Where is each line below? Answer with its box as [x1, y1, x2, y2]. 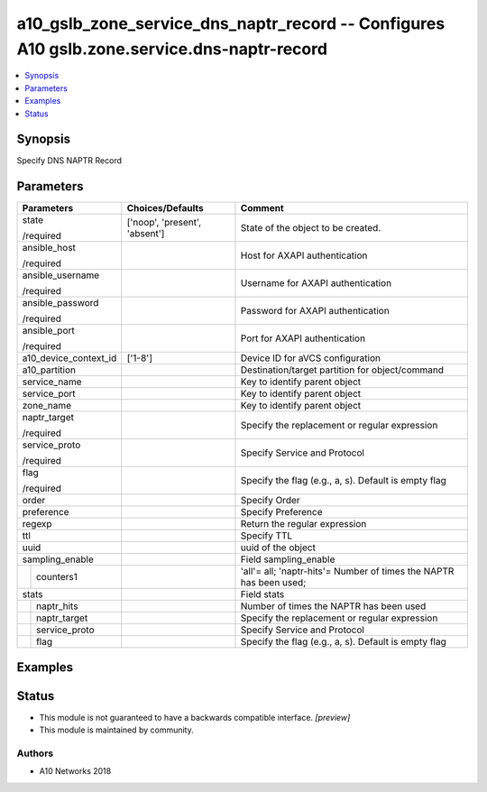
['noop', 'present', [126, 216, 202, 229]
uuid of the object [240, 541, 316, 554]
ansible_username [22, 269, 100, 281]
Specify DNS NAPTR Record [16, 155, 122, 166]
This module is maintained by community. [39, 724, 194, 735]
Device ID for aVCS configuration [240, 352, 381, 364]
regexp [22, 518, 53, 530]
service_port [22, 388, 76, 401]
